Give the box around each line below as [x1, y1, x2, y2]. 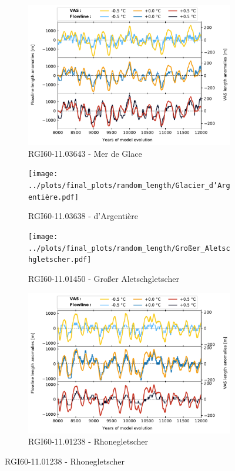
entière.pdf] [28, 193, 79, 201]
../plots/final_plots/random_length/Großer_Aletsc [28, 244, 230, 253]
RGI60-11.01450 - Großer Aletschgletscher [28, 272, 179, 284]
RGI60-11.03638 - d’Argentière [28, 210, 139, 222]
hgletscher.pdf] [28, 255, 92, 264]
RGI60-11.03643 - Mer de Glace [28, 147, 142, 159]
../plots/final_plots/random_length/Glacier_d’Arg [28, 181, 230, 190]
